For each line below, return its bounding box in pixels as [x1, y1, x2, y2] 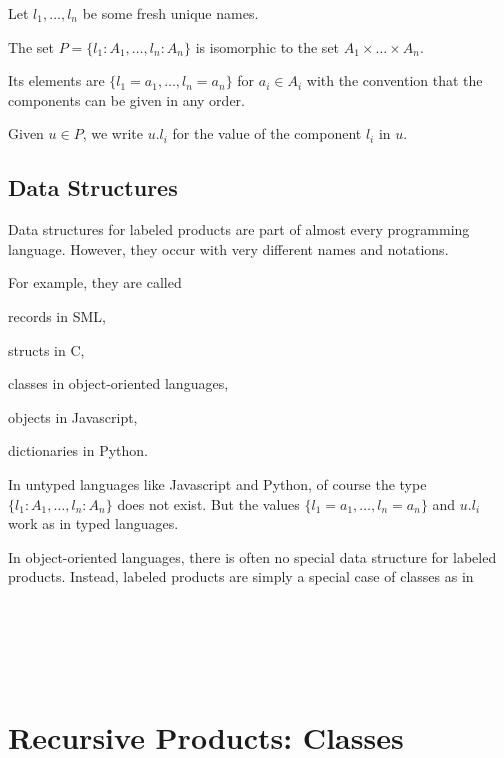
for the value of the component [172, 123, 362, 144]
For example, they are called [8, 272, 182, 293]
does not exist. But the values [117, 493, 300, 514]
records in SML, [8, 305, 106, 326]
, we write [82, 123, 143, 144]
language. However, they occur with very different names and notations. [8, 238, 449, 259]
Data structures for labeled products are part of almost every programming [8, 219, 470, 240]
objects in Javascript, [8, 406, 138, 427]
